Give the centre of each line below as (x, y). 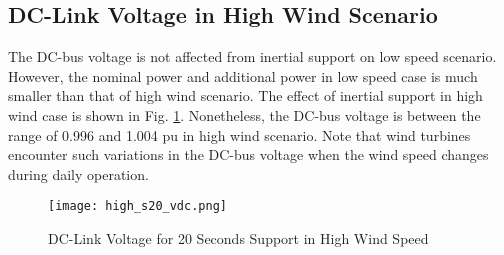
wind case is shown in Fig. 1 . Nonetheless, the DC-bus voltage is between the (244, 114)
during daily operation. (78, 173)
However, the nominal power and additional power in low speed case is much (243, 75)
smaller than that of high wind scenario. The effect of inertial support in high (245, 95)
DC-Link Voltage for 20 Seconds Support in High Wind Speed (238, 238)
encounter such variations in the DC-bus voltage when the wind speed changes (248, 154)
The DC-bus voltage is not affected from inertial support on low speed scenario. (252, 56)
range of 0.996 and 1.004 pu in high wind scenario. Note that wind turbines (239, 134)
